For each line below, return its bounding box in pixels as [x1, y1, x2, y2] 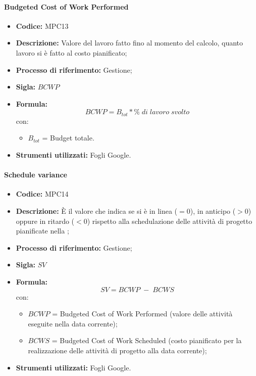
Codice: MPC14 [16, 189, 69, 199]
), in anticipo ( [190, 205, 236, 216]
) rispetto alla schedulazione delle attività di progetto [87, 215, 252, 226]
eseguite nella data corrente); [28, 318, 118, 328]
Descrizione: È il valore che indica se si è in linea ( [16, 205, 178, 216]
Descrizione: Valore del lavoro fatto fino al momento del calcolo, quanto [16, 37, 243, 48]
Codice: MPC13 [16, 20, 69, 31]
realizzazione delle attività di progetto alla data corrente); [28, 345, 207, 355]
